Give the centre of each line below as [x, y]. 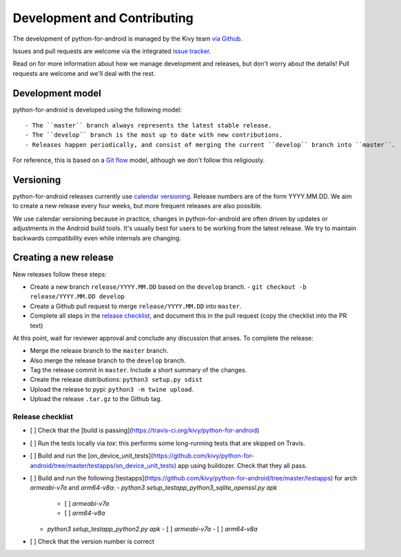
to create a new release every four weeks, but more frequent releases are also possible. [137, 206]
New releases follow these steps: [60, 274]
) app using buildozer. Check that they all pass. [240, 465]
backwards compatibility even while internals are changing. [97, 238]
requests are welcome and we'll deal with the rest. [84, 73]
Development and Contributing [103, 18]
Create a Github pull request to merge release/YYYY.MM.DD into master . [136, 306]
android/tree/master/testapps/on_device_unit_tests [102, 465]
